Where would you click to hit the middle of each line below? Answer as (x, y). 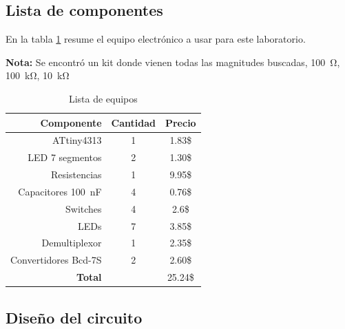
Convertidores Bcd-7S (56, 260)
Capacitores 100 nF (60, 191)
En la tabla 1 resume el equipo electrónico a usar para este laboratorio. (156, 39)
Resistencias (76, 174)
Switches (84, 208)
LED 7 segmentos (65, 157)
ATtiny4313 (77, 140)
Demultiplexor (72, 243)
